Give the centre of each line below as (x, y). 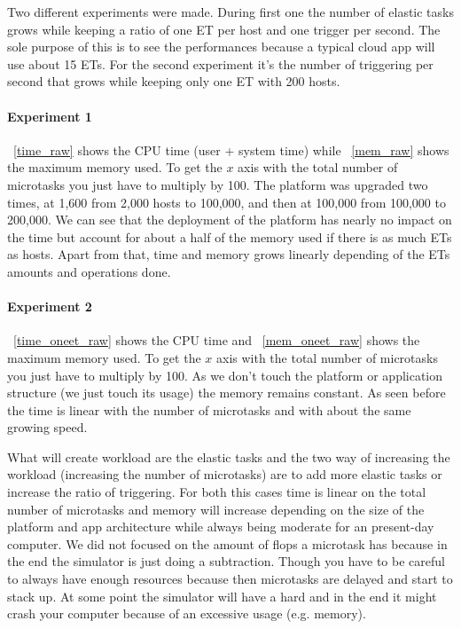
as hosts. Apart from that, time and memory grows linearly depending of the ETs (229, 254)
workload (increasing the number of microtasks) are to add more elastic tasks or (225, 474)
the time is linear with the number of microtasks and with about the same (209, 409)
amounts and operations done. (89, 271)
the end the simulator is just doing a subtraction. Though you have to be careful (226, 561)
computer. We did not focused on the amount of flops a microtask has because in (227, 543)
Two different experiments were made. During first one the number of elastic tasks (230, 12)
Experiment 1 (50, 116)
